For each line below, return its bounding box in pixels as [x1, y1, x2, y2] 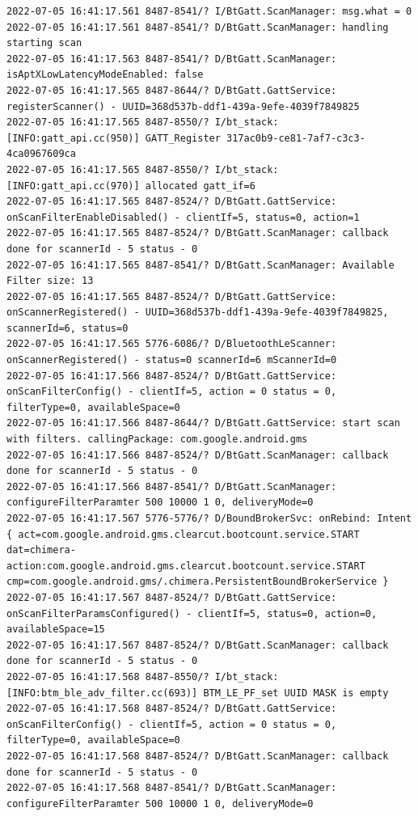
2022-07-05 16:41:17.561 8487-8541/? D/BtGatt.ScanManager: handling [6, 21, 389, 33]
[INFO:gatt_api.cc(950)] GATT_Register [6, 132, 221, 144]
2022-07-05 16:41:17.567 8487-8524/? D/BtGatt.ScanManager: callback [6, 639, 389, 651]
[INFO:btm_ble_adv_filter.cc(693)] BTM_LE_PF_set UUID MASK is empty [6, 687, 389, 699]
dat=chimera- [6, 544, 76, 556]
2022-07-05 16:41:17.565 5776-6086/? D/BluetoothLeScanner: [6, 338, 337, 350]
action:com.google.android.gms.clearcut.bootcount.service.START [6, 560, 365, 572]
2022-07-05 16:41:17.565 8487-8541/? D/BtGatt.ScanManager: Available [6, 259, 395, 271]
